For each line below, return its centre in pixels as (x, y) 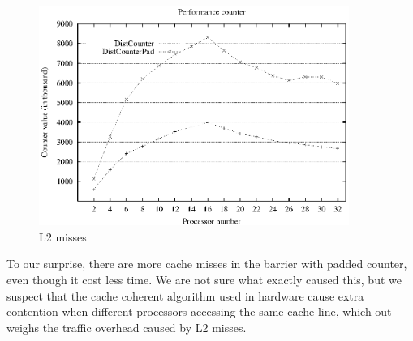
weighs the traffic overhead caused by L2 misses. (127, 327)
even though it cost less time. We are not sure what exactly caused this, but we (204, 279)
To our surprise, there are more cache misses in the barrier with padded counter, (207, 264)
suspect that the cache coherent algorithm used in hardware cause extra (185, 295)
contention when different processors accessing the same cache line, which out (199, 311)
